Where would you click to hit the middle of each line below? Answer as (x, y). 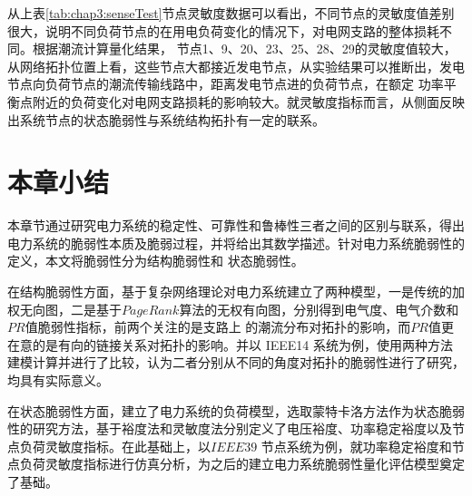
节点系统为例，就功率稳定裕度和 (356, 446)
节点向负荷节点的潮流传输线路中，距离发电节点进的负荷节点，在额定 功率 (226, 84)
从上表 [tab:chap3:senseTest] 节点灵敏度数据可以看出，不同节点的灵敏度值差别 (231, 13)
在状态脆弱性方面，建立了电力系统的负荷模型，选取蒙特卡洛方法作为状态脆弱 (236, 410)
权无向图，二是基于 (64, 309)
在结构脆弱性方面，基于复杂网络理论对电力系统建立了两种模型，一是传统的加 (236, 292)
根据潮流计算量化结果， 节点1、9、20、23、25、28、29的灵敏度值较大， (244, 49)
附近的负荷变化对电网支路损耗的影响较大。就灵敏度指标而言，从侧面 (236, 101)
